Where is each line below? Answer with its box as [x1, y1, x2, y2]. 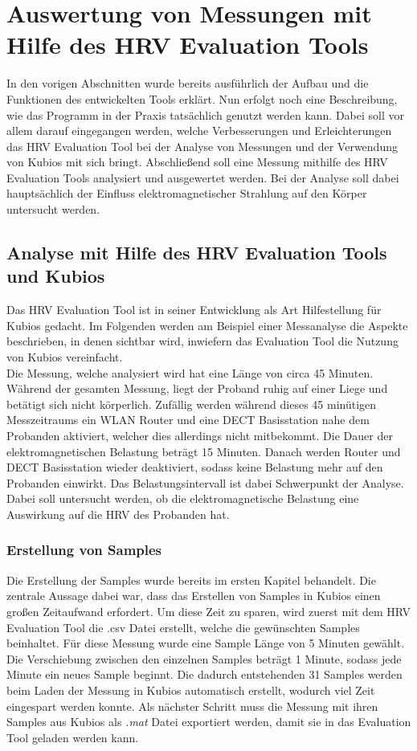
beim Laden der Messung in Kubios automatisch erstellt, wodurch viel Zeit [6, 681, 375, 698]
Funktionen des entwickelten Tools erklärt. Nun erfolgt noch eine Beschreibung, [6, 90, 398, 107]
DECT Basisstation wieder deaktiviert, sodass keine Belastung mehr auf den [6, 459, 383, 475]
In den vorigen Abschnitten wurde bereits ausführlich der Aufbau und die [6, 75, 369, 92]
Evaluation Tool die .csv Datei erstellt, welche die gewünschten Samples [6, 618, 360, 635]
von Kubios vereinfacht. [6, 349, 123, 365]
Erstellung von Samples [6, 540, 162, 560]
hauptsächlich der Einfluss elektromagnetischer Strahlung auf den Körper [6, 185, 367, 202]
